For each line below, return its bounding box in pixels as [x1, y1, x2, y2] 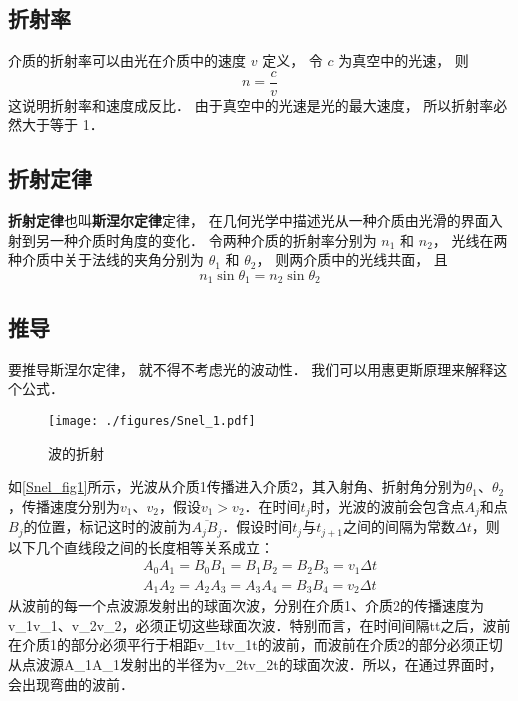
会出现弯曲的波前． [8, 673, 134, 694]
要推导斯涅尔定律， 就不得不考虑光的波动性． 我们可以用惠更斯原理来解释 [8, 358, 494, 379]
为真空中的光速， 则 [338, 50, 469, 71]
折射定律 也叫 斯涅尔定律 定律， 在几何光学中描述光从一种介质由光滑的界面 [8, 210, 489, 231]
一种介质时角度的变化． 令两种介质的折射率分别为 [49, 229, 377, 250]
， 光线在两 [432, 229, 508, 250]
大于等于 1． [21, 114, 104, 135]
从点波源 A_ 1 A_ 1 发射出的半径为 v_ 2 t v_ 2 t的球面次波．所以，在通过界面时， [8, 653, 503, 674]
